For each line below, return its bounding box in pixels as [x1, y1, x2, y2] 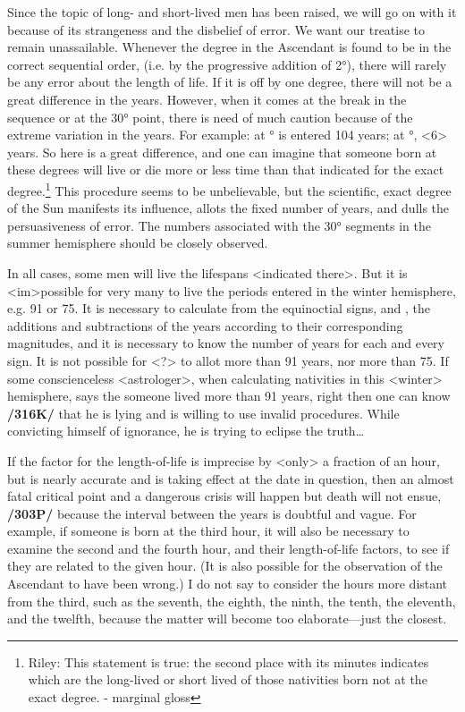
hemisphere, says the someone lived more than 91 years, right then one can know [7, 386, 451, 405]
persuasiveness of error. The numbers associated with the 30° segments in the [7, 216, 431, 234]
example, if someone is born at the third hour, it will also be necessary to [7, 521, 410, 540]
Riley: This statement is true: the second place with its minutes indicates [28, 652, 429, 671]
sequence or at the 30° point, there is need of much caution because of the [7, 107, 413, 126]
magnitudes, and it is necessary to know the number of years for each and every [7, 334, 444, 352]
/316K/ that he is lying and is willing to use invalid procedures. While [7, 403, 400, 422]
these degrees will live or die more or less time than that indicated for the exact [7, 160, 444, 179]
